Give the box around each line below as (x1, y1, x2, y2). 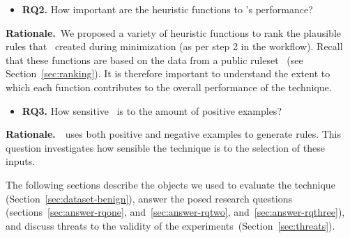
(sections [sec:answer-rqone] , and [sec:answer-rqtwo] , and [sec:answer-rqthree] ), (6, 205, 345, 219)
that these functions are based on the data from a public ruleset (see (6, 52, 303, 67)
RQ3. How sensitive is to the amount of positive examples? (22, 103, 282, 118)
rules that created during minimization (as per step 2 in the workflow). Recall (6, 39, 343, 54)
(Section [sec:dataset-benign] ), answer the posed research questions (6, 191, 292, 205)
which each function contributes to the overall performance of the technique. (6, 79, 332, 94)
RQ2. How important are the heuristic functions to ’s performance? (22, 2, 313, 16)
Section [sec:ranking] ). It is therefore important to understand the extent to (6, 66, 330, 81)
